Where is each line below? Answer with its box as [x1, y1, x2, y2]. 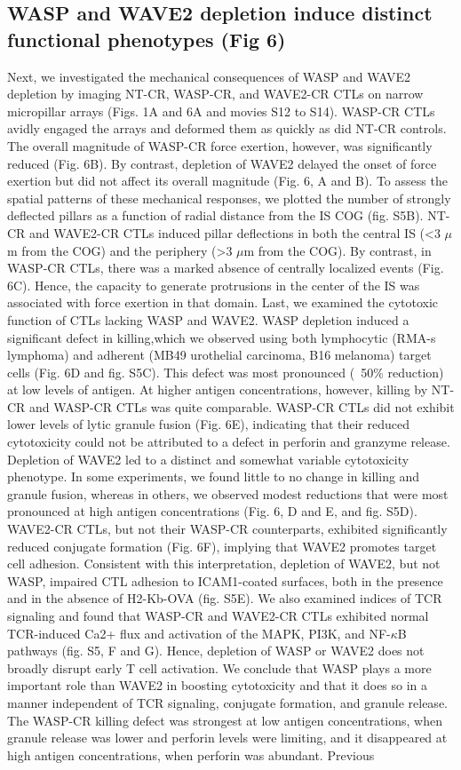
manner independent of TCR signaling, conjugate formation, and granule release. [7, 693, 448, 711]
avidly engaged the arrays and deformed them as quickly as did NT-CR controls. [7, 119, 447, 138]
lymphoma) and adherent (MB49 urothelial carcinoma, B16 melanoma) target [7, 345, 432, 364]
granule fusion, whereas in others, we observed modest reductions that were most [7, 484, 449, 503]
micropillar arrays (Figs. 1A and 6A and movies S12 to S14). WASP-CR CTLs [7, 101, 435, 120]
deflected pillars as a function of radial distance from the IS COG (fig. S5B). [7, 206, 424, 225]
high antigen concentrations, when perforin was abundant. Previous [7, 745, 375, 764]
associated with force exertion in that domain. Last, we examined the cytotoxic [7, 293, 439, 312]
